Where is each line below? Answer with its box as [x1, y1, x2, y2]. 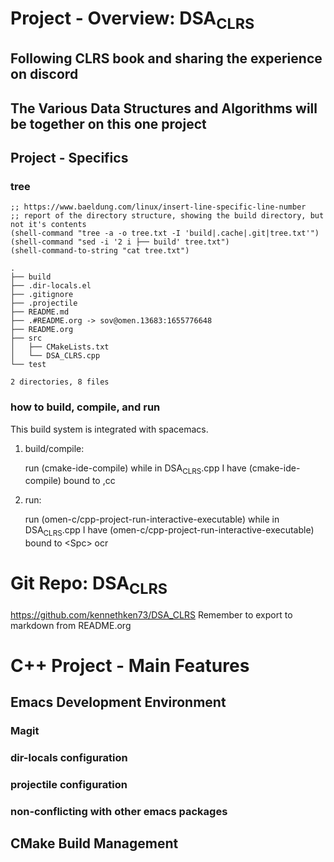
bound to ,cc [63, 475, 116, 487]
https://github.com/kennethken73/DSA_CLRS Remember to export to [10, 608, 293, 621]
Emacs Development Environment [10, 694, 227, 711]
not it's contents [10, 220, 87, 230]
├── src [10, 333, 43, 344]
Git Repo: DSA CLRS [10, 572, 168, 598]
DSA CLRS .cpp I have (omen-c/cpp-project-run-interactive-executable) [24, 524, 315, 539]
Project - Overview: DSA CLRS [10, 7, 255, 33]
